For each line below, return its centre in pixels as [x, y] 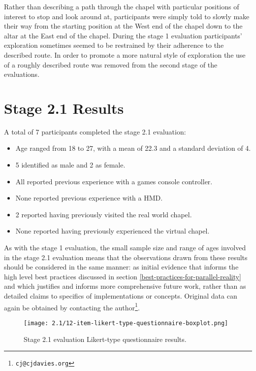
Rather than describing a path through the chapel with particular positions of [122, 6]
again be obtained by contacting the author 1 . [72, 306]
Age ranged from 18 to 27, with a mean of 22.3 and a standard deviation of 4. [133, 148]
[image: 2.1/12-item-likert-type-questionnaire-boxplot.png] [126, 323]
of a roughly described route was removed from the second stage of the [111, 64]
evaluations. [22, 74]
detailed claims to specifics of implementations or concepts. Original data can [121, 296]
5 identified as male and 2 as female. [70, 165]
